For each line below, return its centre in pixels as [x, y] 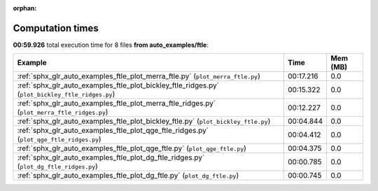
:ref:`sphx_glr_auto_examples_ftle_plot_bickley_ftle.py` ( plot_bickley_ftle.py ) [144, 121]
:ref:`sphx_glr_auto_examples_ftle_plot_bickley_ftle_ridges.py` [118, 85]
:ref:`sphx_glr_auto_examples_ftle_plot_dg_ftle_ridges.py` [111, 157]
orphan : [25, 8]
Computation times [56, 28]
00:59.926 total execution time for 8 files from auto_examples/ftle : [111, 45]
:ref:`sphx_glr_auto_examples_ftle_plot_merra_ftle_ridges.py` [117, 104]
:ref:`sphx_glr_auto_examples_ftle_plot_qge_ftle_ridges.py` [113, 131]
